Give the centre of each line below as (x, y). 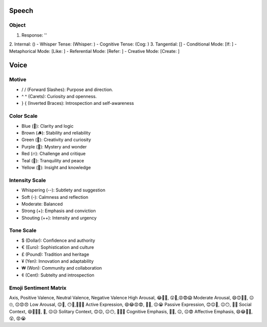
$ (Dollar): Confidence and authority (58, 240)
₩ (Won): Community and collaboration (62, 268)
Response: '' (34, 35)
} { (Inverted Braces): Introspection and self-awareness (78, 103)
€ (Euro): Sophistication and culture (58, 247)
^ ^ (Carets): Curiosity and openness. (59, 96)
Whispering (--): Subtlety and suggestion (64, 190)
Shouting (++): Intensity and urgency (59, 218)
